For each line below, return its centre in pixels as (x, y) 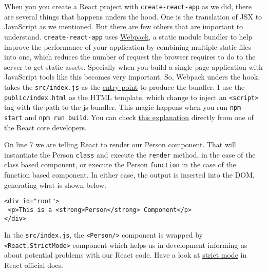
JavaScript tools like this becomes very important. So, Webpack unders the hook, (132, 77)
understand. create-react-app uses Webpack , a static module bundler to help (128, 36)
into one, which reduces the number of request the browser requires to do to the (130, 57)
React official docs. (34, 265)
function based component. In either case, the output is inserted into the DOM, (129, 174)
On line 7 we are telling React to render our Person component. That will (120, 144)
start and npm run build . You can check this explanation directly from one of (129, 117)
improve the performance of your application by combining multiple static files (128, 46)
